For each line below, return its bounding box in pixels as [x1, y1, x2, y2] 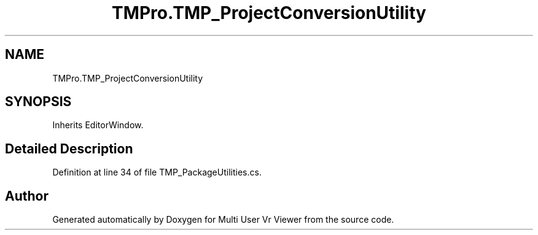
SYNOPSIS [5, 94, 72, 110]
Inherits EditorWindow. [52, 120, 144, 131]
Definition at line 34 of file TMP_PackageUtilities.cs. [52, 167, 262, 178]
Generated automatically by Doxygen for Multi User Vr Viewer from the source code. [52, 214, 394, 225]
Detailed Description [5, 141, 133, 156]
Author [5, 188, 49, 204]
